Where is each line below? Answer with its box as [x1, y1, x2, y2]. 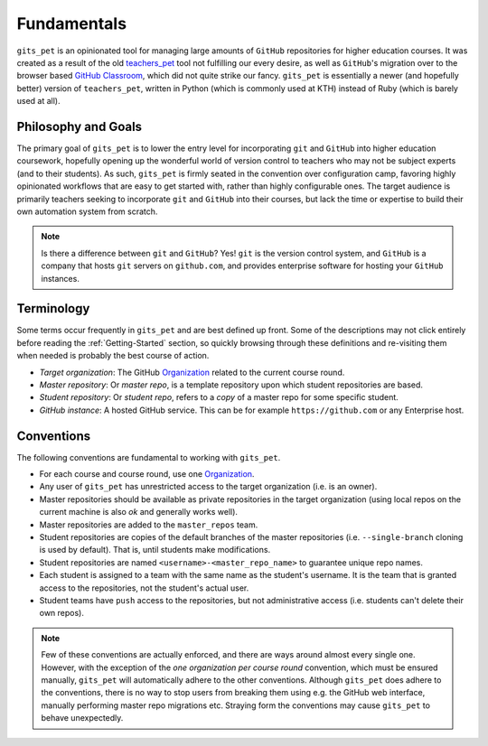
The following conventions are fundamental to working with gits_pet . [16, 452, 281, 462]
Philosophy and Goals [16, 118, 143, 135]
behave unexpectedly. [41, 713, 124, 723]
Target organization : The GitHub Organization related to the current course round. [39, 367, 345, 378]
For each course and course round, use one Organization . [39, 469, 255, 480]
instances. [41, 273, 80, 284]
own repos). [39, 608, 85, 619]
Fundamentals [16, 14, 127, 33]
